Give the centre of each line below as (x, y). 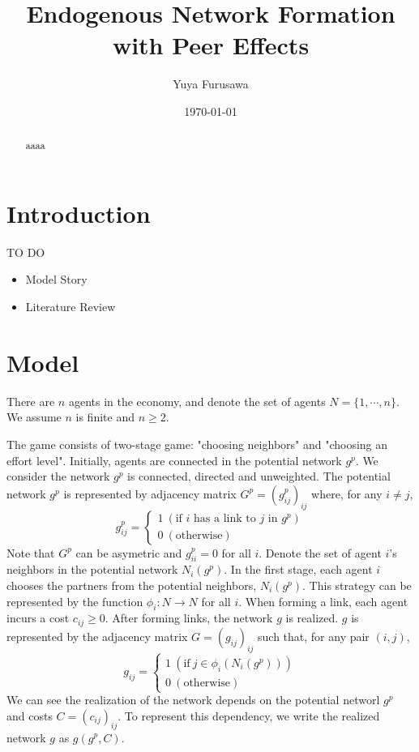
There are (31, 401)
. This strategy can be (357, 585)
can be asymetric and (129, 552)
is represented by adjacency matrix (150, 493)
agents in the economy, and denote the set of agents (197, 401)
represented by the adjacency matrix (97, 636)
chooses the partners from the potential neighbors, (132, 585)
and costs (30, 715)
